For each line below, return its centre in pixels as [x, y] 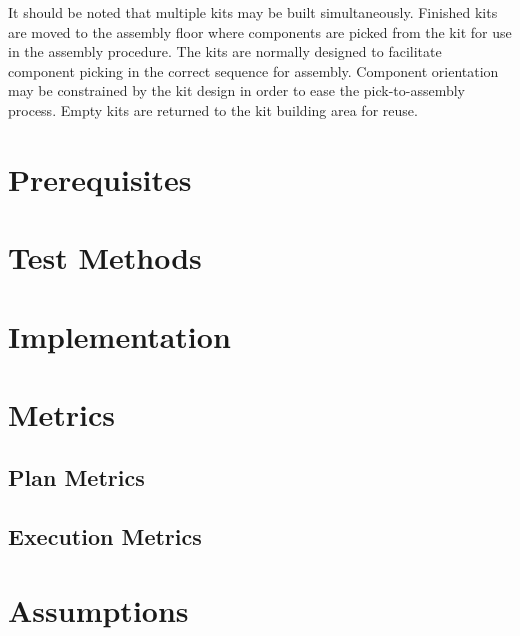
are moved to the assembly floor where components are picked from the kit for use [260, 31]
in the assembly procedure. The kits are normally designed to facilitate [225, 51]
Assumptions [98, 609]
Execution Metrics [105, 536]
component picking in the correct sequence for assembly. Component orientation [253, 70]
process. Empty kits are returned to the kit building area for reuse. [213, 109]
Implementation [119, 335]
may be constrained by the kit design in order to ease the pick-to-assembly [237, 90]
